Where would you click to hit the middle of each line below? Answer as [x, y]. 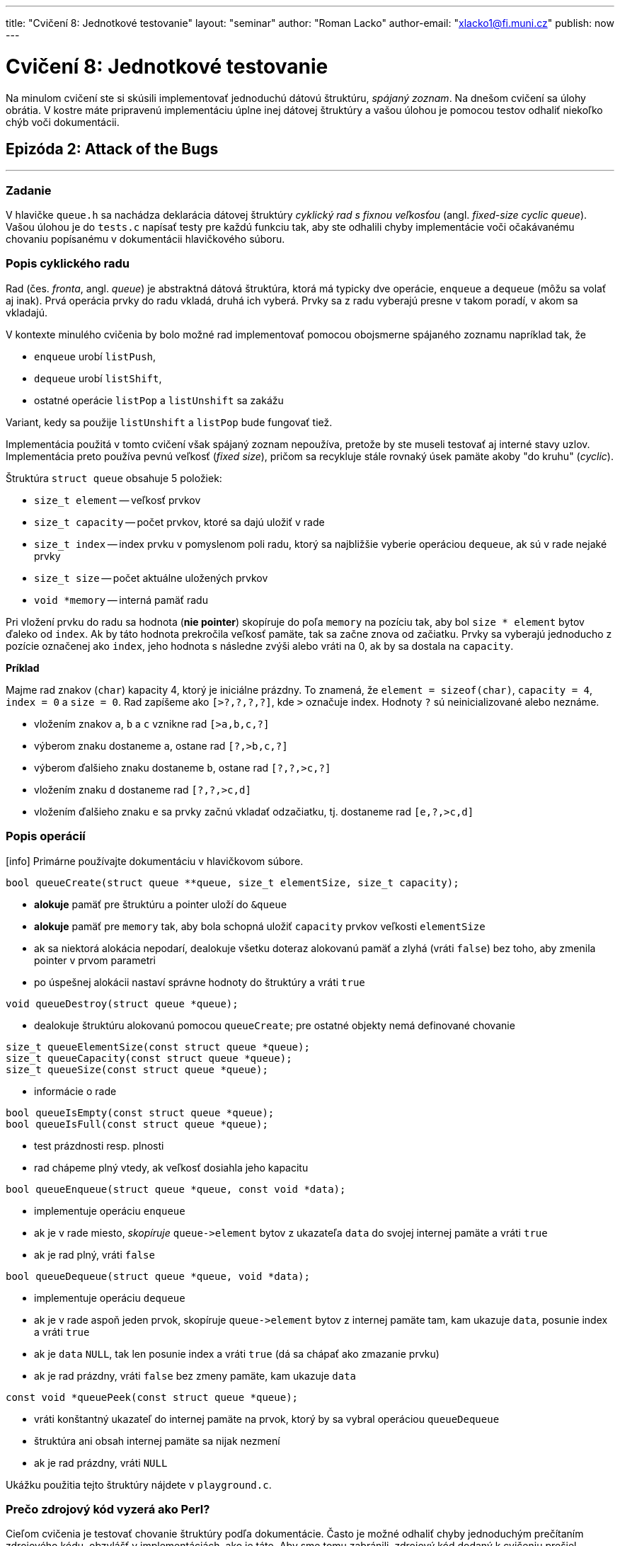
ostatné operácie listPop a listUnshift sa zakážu [159, 400]
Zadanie [29, 190]
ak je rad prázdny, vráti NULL [101, 1462]
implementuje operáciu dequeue [110, 1298]
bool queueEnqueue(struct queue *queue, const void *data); [176, 1189]
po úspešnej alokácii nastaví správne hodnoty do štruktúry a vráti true [200, 982]
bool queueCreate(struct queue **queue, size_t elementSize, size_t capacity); [232, 882]
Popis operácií [46, 836]
